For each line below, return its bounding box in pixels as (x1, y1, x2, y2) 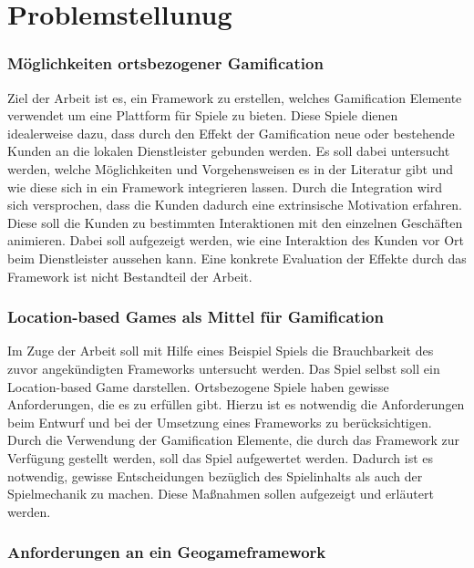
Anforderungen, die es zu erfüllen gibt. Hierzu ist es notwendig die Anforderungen (7, 395, 465, 414)
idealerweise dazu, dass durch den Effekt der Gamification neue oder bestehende (7, 123, 455, 142)
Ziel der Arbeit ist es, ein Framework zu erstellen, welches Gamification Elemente (7, 88, 462, 107)
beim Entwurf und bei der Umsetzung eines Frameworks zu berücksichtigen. (7, 412, 432, 431)
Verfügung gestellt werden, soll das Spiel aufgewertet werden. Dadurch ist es (7, 448, 434, 467)
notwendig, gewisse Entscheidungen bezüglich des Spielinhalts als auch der (7, 466, 423, 485)
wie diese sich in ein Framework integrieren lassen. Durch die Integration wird (7, 177, 442, 196)
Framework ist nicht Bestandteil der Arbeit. (7, 266, 252, 285)
